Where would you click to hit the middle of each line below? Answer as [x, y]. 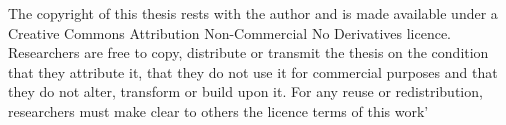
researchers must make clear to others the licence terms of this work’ [218, 110]
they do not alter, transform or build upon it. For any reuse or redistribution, [245, 91]
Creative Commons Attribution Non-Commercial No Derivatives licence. [230, 32]
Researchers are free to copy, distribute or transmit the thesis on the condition [248, 52]
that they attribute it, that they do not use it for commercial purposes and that [253, 71]
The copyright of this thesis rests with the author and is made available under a [253, 13]
